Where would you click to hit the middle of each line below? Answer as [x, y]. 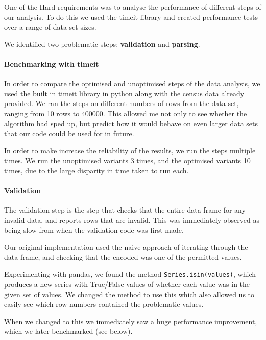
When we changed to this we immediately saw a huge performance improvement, [131, 321]
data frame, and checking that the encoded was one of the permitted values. [123, 257]
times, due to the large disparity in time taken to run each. [96, 170]
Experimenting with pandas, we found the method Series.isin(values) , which [130, 274]
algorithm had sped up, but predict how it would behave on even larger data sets [131, 123]
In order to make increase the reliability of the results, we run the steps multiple [130, 150]
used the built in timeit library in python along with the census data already [124, 93]
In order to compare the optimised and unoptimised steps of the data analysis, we [132, 83]
